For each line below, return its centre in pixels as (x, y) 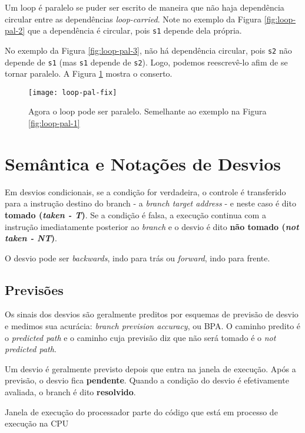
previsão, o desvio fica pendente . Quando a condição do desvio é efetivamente (147, 380)
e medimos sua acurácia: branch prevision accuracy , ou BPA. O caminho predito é (153, 326)
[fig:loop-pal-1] (54, 123)
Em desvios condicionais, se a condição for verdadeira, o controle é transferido (145, 191)
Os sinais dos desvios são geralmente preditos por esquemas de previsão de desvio (152, 314)
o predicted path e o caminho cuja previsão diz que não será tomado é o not (140, 337)
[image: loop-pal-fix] (73, 92)
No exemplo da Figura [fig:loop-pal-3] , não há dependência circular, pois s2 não (148, 50)
